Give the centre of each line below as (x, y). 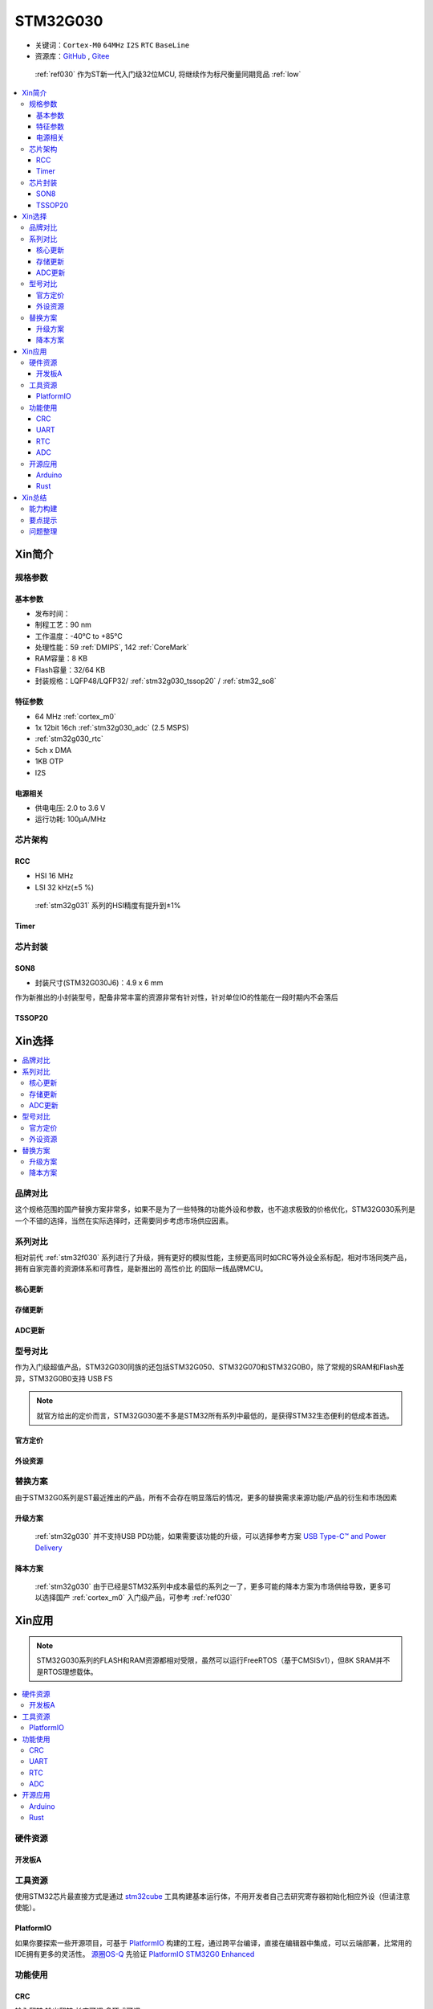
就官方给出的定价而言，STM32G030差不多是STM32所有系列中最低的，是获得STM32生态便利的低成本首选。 (215, 1415)
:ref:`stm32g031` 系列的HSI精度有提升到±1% (108, 906)
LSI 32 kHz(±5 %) (65, 887)
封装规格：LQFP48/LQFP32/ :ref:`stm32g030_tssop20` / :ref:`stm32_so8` (156, 681)
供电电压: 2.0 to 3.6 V (70, 808)
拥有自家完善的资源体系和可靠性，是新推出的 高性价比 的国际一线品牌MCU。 (141, 1269)
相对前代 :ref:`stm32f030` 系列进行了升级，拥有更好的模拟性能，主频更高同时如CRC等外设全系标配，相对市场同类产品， (213, 1257)
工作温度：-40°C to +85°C (79, 636)
